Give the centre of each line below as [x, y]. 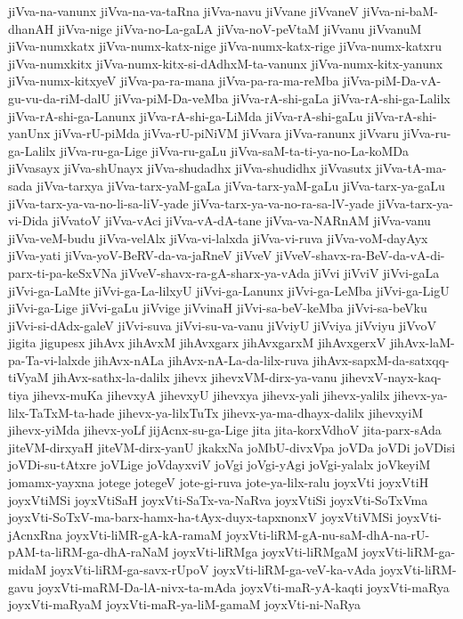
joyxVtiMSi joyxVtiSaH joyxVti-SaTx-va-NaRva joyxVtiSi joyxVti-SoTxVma [218, 499]
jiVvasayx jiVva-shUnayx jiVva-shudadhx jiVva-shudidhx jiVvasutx [190, 168]
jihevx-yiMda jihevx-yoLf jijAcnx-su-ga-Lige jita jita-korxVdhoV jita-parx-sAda [225, 430]
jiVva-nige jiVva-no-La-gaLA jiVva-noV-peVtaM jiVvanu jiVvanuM [240, 28]
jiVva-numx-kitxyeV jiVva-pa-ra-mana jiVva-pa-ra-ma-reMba [174, 81]
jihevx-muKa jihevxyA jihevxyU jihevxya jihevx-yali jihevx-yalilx [211, 395]
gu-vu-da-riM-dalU [59, 98]
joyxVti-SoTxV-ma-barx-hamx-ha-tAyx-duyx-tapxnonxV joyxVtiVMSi [201, 517]
